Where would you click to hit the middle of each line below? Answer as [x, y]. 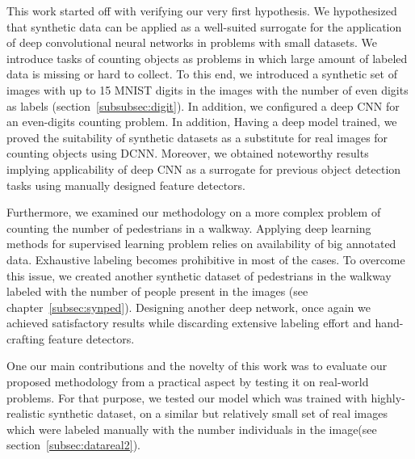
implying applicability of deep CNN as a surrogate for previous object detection [204, 168]
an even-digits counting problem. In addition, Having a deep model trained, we [202, 122]
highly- [388, 397]
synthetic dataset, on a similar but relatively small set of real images [218, 413]
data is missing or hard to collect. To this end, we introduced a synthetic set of [202, 74]
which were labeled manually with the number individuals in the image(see [192, 429]
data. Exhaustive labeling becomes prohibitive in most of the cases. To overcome [206, 259]
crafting [26, 338]
